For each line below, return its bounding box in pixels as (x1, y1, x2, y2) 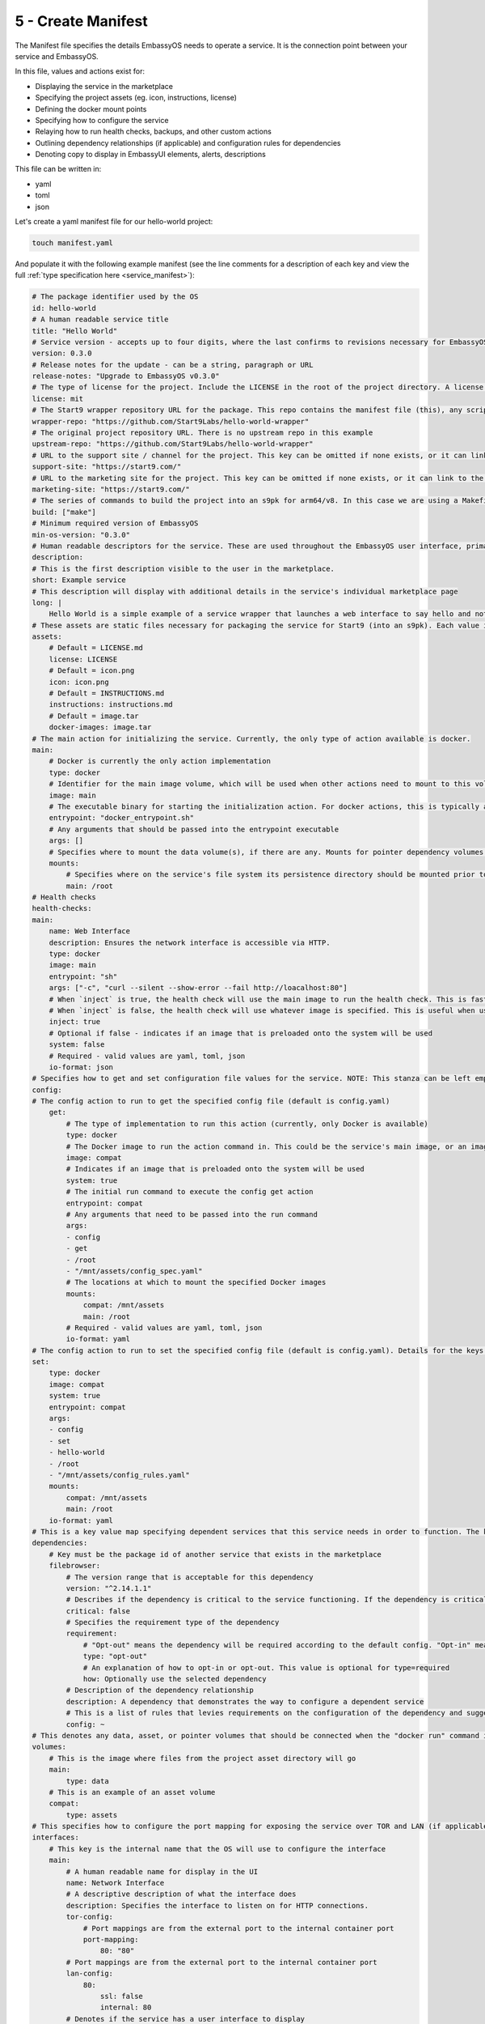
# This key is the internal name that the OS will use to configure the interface (48, 1844, 386, 1853)
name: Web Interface (48, 927, 131, 936)
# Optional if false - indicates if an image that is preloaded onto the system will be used (48, 1028, 432, 1038)
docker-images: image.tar (48, 723, 152, 732)
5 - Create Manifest (15, 12, 149, 30)
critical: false (65, 1606, 131, 1615)
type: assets (65, 1810, 118, 1819)
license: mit (32, 393, 84, 403)
